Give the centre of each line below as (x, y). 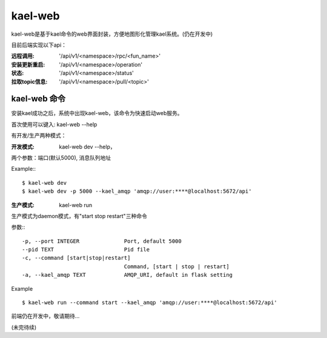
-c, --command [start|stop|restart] (76, 258)
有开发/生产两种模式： (39, 136)
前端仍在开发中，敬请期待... (45, 316)
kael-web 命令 (38, 99)
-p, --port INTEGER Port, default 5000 (102, 241)
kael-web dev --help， (87, 147)
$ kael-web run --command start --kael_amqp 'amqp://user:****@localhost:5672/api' (150, 303)
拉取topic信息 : (29, 81)
